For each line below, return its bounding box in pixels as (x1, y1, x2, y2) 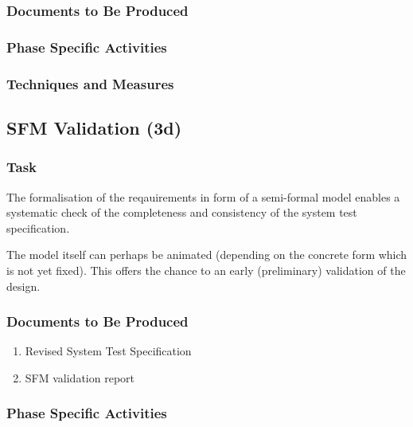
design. (6, 277, 41, 294)
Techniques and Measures (6, 73, 174, 93)
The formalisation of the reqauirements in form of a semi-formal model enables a (6, 188, 400, 205)
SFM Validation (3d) (6, 115, 182, 139)
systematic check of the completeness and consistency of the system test (6, 204, 357, 221)
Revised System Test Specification (25, 343, 192, 359)
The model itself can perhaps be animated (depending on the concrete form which (6, 246, 407, 263)
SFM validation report (25, 369, 134, 386)
